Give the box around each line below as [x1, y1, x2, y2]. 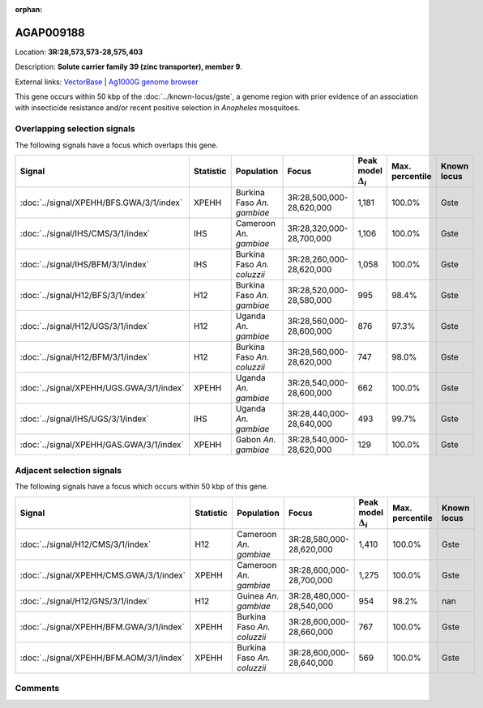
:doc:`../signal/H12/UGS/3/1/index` [19, 321, 150, 332]
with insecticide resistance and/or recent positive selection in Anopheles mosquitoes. [15, 103, 301, 113]
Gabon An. [235, 434, 276, 446]
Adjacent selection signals [15, 464, 122, 476]
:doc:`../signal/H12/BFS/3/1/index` [19, 290, 148, 301]
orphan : [15, 5, 43, 14]
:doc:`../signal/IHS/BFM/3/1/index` [19, 259, 150, 271]
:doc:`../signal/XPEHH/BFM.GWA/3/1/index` [19, 621, 186, 632]
